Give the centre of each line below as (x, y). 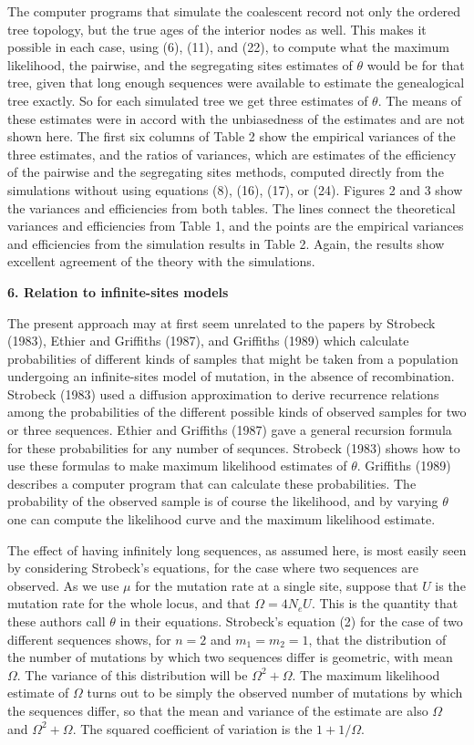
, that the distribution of (377, 639)
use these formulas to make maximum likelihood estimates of (177, 466)
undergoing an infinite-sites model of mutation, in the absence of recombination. (231, 376)
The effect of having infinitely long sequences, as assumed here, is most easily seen (237, 549)
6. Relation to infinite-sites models (118, 291)
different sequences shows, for (89, 639)
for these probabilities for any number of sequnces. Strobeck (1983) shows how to (234, 447)
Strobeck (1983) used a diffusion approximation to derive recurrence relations (223, 393)
